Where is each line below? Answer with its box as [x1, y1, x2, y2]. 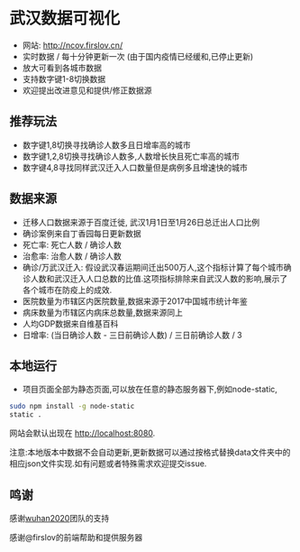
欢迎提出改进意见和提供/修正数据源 [22, 85, 152, 96]
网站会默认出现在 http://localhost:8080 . [9, 428, 156, 438]
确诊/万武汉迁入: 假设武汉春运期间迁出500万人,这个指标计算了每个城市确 [22, 262, 292, 272]
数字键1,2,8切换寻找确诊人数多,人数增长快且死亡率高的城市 [22, 151, 241, 161]
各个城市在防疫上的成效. [22, 284, 113, 295]
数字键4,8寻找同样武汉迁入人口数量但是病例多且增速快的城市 [22, 161, 248, 172]
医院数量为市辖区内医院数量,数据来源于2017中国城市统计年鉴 [22, 295, 248, 307]
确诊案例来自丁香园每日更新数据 [22, 227, 141, 239]
